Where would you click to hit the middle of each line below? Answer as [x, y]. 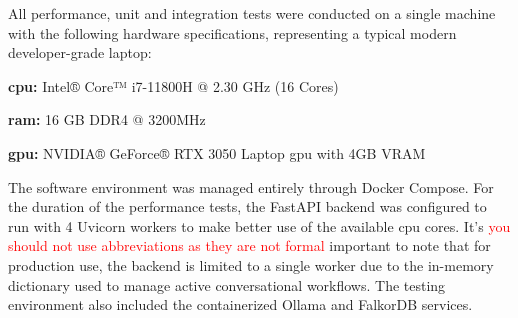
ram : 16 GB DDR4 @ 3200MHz [107, 119]
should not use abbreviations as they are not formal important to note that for [249, 245]
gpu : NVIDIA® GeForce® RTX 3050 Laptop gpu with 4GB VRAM [217, 152]
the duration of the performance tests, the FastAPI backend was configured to [247, 206]
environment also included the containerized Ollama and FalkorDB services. [240, 304]
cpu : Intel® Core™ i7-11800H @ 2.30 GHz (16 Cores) [173, 85]
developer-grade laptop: [80, 52]
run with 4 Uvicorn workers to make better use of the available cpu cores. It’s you [259, 225]
